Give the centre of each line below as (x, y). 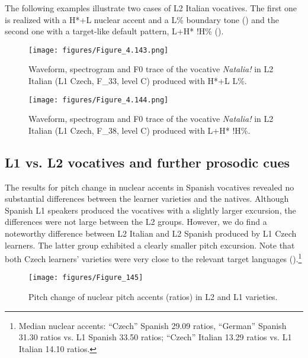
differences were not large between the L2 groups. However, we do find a (136, 222)
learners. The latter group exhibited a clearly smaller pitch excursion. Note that (150, 245)
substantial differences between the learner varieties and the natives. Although (147, 199)
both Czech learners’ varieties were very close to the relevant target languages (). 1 (153, 258)
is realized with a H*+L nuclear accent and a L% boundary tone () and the (142, 19)
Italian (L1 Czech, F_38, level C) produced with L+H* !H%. (139, 130)
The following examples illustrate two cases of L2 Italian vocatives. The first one (151, 8)
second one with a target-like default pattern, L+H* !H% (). (114, 31)
